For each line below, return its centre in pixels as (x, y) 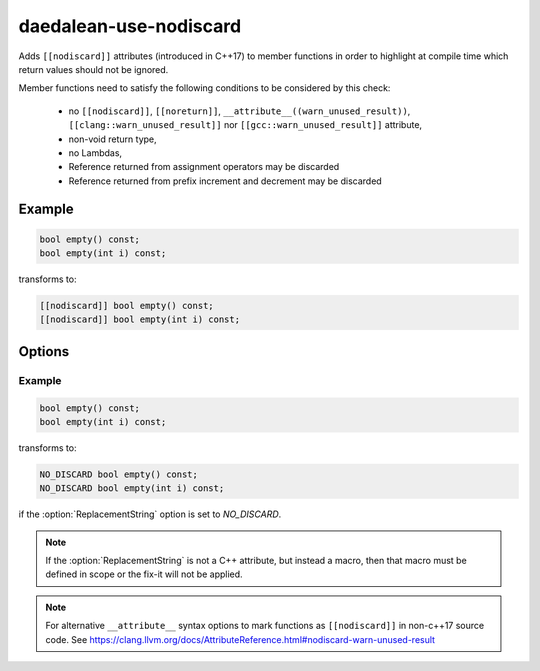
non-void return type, (112, 139)
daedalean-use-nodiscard (130, 26)
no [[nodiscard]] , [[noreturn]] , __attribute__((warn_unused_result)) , (239, 111)
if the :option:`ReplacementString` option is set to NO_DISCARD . (150, 514)
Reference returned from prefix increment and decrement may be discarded (225, 181)
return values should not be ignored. (93, 69)
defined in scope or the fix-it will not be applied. (144, 574)
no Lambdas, (95, 152)
